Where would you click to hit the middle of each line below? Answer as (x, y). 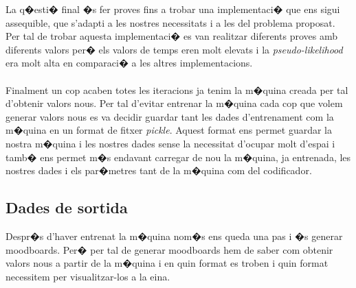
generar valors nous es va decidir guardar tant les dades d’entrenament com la (170, 116)
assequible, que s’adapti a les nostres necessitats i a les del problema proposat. (170, 22)
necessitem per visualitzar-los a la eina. (88, 276)
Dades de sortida (67, 207)
